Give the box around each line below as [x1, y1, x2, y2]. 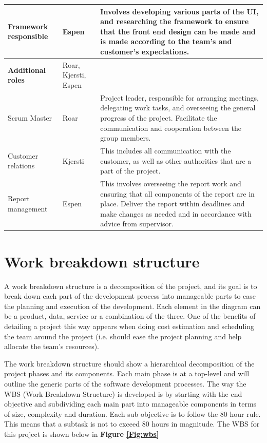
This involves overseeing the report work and [100, 178, 241, 188]
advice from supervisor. [100, 218, 174, 229]
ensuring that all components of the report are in [100, 188, 255, 199]
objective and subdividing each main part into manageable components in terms [4, 398, 257, 409]
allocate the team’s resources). [4, 341, 99, 352]
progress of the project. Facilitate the [100, 112, 217, 123]
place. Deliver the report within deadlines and [100, 198, 245, 209]
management [8, 203, 48, 214]
